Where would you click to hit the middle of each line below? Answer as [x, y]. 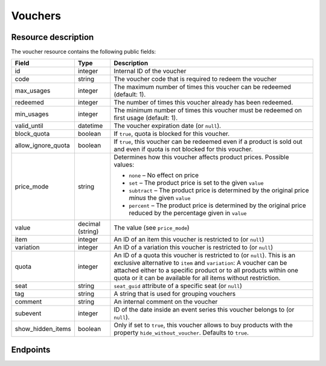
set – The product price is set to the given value [196, 183]
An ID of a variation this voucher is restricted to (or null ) [193, 248]
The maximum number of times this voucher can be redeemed [203, 87]
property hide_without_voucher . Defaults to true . [181, 333]
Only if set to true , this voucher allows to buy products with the [203, 325]
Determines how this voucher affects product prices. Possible [201, 157]
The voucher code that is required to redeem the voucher [195, 79]
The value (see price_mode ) [152, 228]
